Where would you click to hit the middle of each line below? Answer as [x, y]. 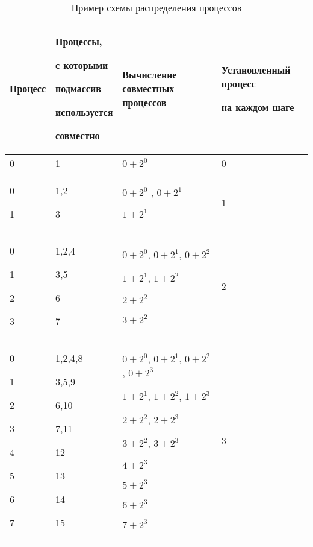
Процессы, [79, 41]
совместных [148, 88]
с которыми [82, 65]
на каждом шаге [258, 107]
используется [84, 112]
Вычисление [150, 74]
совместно [78, 135]
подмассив [78, 88]
